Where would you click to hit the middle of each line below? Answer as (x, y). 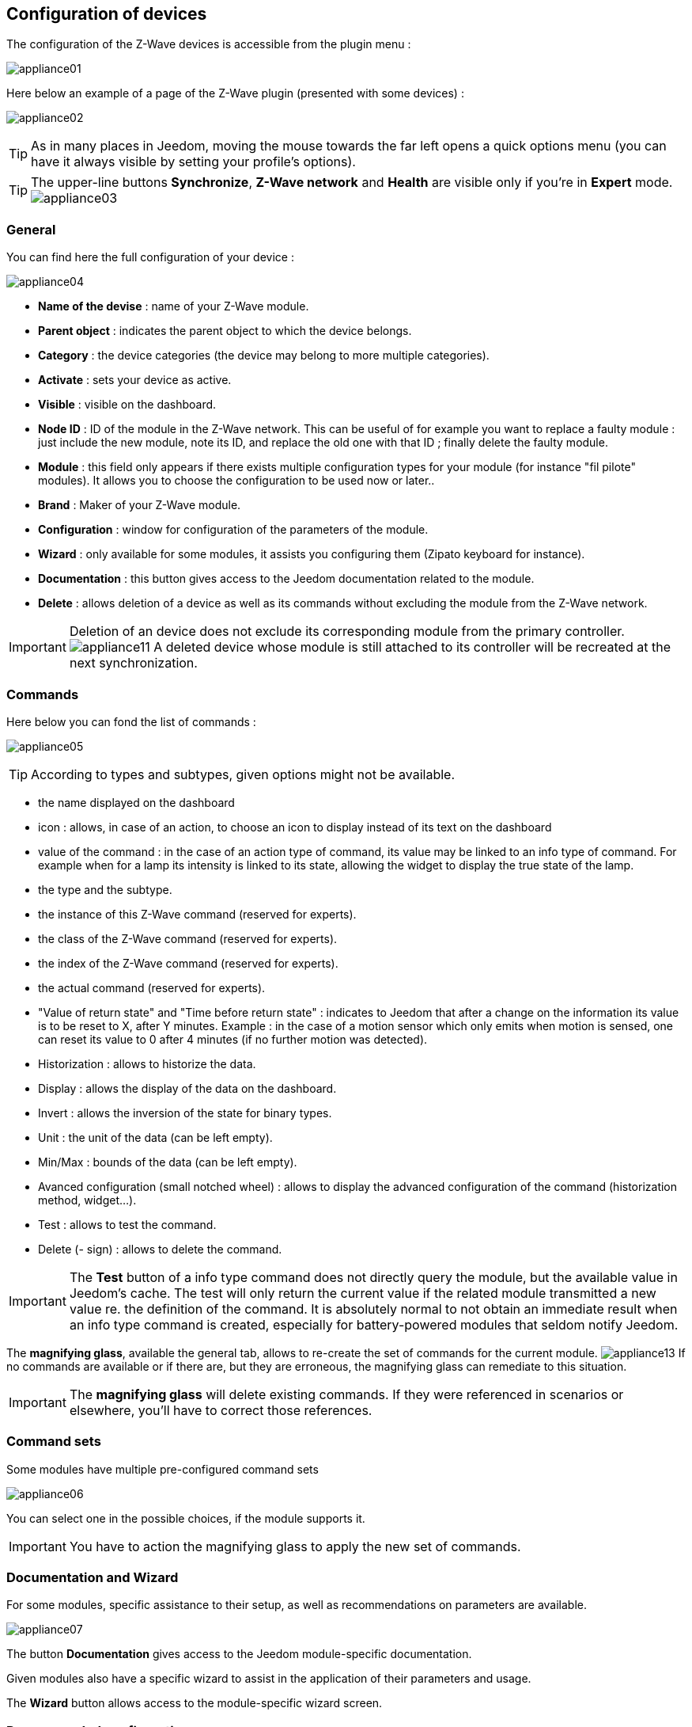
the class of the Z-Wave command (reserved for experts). (188, 938)
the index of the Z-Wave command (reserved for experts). (188, 963)
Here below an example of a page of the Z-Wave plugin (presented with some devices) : (235, 93)
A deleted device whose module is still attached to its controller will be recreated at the (412, 647)
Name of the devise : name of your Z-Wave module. (174, 306)
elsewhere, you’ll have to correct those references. (221, 1410)
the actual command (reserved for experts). (152, 987)
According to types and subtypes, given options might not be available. (243, 774)
